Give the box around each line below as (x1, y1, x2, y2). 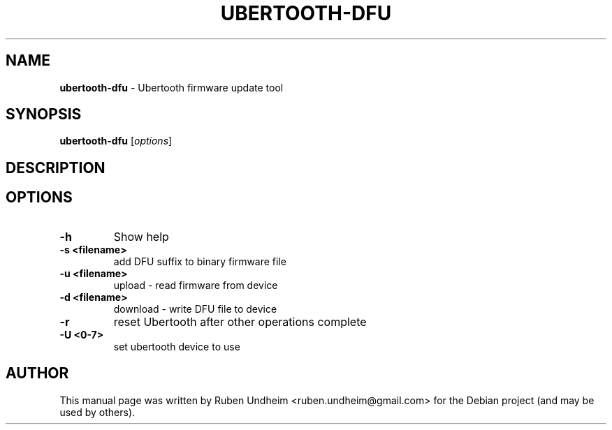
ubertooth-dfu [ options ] (59, 135, 173, 147)
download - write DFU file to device (113, 302, 277, 315)
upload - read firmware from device (113, 279, 278, 291)
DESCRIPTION (6, 158, 105, 177)
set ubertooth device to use (113, 340, 240, 353)
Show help (113, 229, 169, 244)
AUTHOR (6, 364, 69, 383)
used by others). (59, 406, 136, 418)
